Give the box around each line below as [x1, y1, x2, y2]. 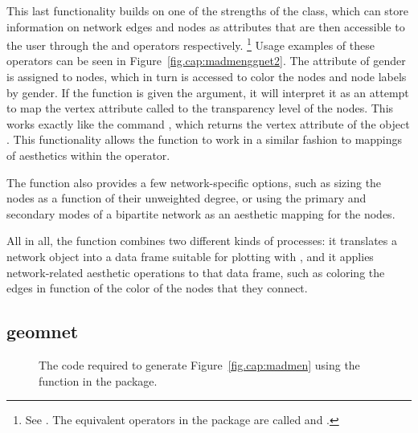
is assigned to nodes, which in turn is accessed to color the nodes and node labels [6, 68, 407, 85]
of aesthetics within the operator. [6, 147, 170, 163]
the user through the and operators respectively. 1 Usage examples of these [6, 35, 375, 53]
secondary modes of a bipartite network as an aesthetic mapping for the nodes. [6, 205, 395, 222]
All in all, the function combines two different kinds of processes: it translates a [6, 232, 397, 249]
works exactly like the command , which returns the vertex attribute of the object [6, 115, 410, 132]
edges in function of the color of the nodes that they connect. [6, 280, 308, 296]
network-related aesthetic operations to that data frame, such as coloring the [6, 263, 385, 280]
